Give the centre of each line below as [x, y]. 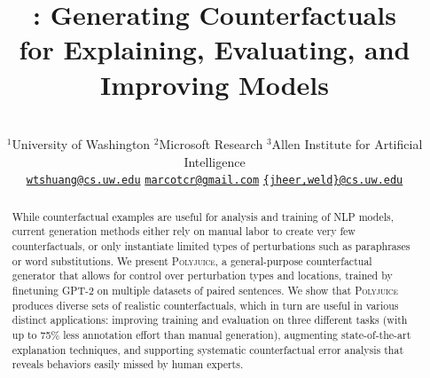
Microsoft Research [211, 144]
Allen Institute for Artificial [347, 144]
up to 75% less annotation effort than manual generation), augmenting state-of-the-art [211, 334]
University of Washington [81, 144]
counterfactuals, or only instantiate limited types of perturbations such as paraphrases [211, 246]
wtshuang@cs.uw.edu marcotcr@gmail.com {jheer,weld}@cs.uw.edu [215, 181]
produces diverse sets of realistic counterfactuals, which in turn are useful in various [205, 305]
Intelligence [215, 161]
